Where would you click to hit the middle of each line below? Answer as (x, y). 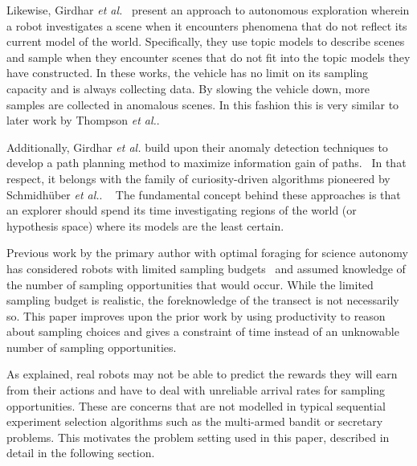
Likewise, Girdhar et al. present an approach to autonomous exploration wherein (208, 10)
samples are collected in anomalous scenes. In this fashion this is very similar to (203, 104)
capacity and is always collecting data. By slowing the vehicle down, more (188, 88)
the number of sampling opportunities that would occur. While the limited (190, 284)
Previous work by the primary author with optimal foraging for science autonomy (207, 253)
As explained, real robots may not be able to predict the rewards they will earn (202, 374)
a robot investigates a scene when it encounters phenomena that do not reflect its (207, 25)
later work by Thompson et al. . (83, 120)
